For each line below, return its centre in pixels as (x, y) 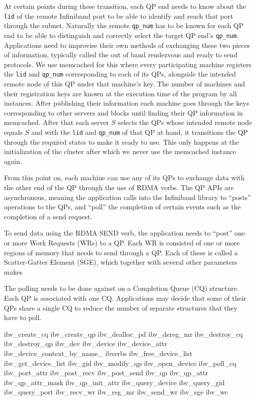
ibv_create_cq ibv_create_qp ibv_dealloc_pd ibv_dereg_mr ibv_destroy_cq (124, 334)
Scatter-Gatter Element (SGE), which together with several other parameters (121, 262)
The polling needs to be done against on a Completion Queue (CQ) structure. (122, 288)
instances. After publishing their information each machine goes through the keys (127, 103)
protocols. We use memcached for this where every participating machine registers (128, 64)
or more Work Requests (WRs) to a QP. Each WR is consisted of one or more (122, 242)
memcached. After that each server (57, 122)
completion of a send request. (48, 216)
